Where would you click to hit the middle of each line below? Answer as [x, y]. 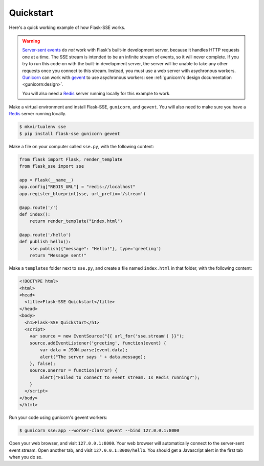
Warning [31, 41]
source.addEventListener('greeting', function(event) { [98, 343]
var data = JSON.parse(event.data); [84, 350]
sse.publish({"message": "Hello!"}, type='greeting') [95, 248]
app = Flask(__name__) [46, 180]
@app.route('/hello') [45, 235]
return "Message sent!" [58, 256]
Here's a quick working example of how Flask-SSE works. [67, 27]
